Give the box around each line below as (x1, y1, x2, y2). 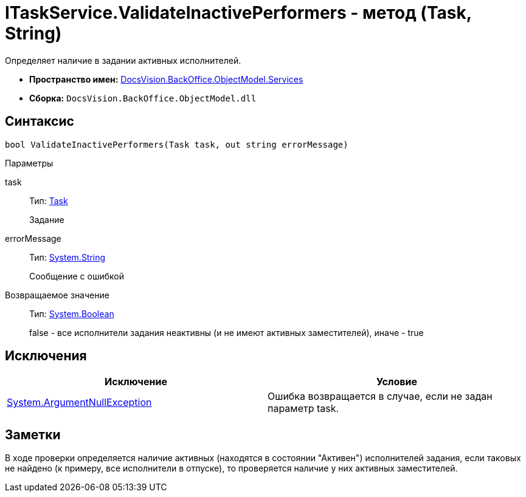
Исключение (105, 375, 167, 388)
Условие (376, 375, 417, 388)
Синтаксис (5, 114, 74, 129)
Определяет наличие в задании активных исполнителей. (5, 55, 241, 66)
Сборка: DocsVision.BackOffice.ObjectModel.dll (29, 92, 257, 103)
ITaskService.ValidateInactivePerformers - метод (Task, (5, 2, 472, 23)
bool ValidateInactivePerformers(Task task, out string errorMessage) (5, 139, 348, 149)
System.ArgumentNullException (7, 396, 152, 409)
